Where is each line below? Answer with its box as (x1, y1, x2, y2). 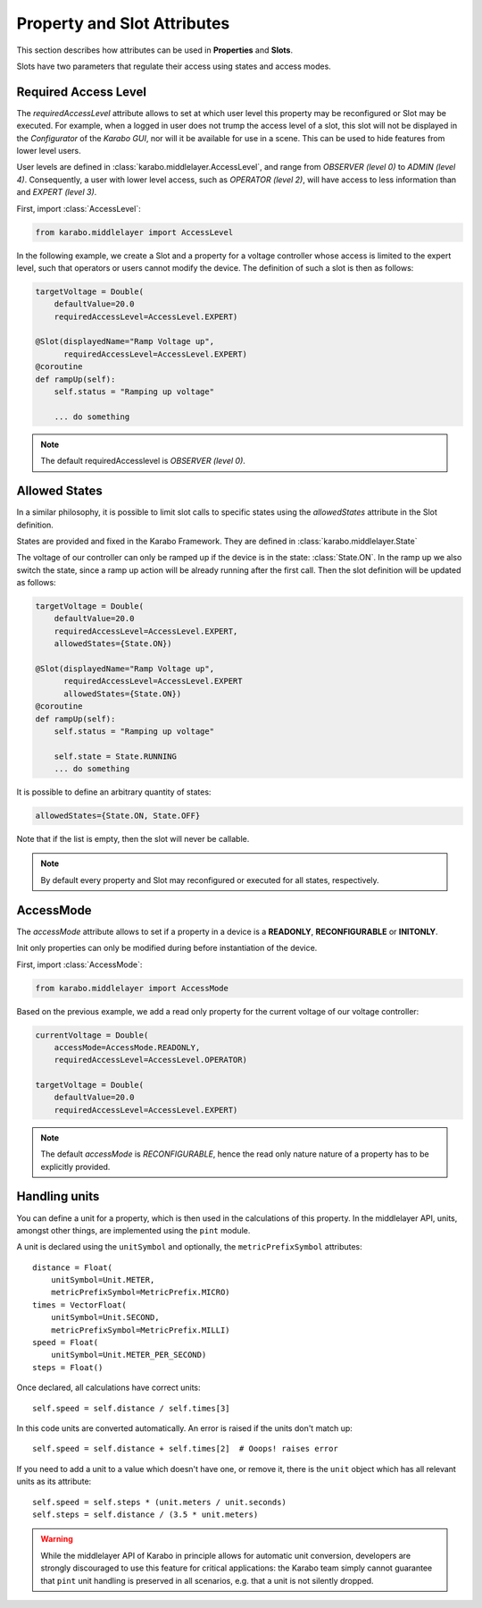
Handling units (16, 1189, 100, 1204)
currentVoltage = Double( (35, 1030, 149, 1040)
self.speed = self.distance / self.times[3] (32, 1403, 231, 1413)
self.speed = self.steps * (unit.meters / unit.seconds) (32, 1497, 287, 1507)
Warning (40, 1534, 73, 1545)
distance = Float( (32, 1262, 113, 1273)
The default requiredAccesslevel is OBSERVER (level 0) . (40, 456, 245, 467)
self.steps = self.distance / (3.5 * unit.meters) (32, 1509, 259, 1520)
